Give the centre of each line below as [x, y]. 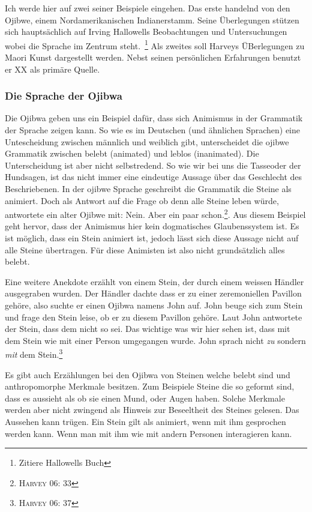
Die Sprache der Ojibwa [64, 96]
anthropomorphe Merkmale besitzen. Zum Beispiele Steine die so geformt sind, [150, 386]
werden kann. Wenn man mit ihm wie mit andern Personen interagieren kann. [148, 433]
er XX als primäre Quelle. [52, 69]
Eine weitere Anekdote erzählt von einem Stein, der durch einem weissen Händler [154, 281]
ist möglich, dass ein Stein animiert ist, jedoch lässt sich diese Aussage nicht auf [152, 238]
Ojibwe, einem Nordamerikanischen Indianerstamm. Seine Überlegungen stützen [152, 20]
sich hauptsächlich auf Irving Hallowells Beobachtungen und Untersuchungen [146, 32]
